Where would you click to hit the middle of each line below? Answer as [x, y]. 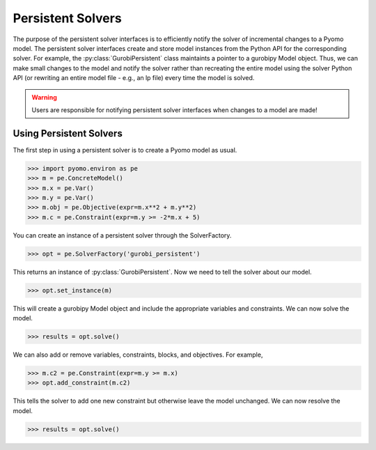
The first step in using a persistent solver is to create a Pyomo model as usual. [125, 150]
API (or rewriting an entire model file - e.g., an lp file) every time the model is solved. [134, 78]
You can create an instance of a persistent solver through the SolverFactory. [122, 235]
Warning [44, 97]
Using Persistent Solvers [68, 133]
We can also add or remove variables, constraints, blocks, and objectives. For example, [138, 355]
